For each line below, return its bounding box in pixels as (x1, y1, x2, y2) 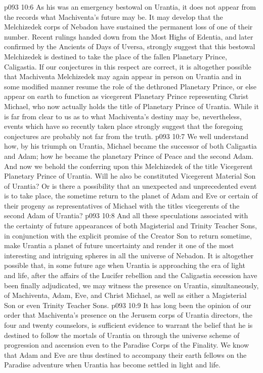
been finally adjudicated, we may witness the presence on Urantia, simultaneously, (4, 280, 259, 290)
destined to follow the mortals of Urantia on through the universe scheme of (4, 329, 240, 340)
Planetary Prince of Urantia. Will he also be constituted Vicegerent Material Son (4, 171, 256, 181)
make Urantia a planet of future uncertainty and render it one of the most (4, 240, 234, 251)
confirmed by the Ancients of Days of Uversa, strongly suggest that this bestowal (4, 41, 255, 52)
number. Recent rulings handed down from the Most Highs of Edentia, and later (4, 31, 253, 42)
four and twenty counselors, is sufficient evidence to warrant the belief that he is (4, 320, 253, 330)
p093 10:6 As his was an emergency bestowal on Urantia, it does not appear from (4, 2, 256, 12)
